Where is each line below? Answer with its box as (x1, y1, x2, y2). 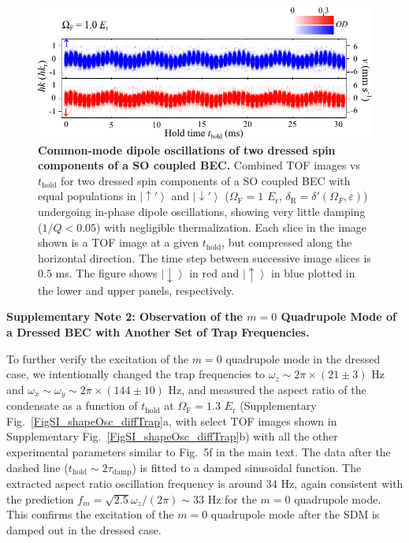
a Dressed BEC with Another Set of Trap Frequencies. (6, 324, 310, 340)
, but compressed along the (221, 234, 352, 251)
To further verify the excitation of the (6, 350, 189, 366)
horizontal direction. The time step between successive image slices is (38, 249, 371, 266)
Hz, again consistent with (281, 475, 403, 492)
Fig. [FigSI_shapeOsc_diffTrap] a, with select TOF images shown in (6, 412, 337, 429)
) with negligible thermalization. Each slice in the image (96, 218, 367, 235)
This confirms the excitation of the (6, 506, 174, 523)
